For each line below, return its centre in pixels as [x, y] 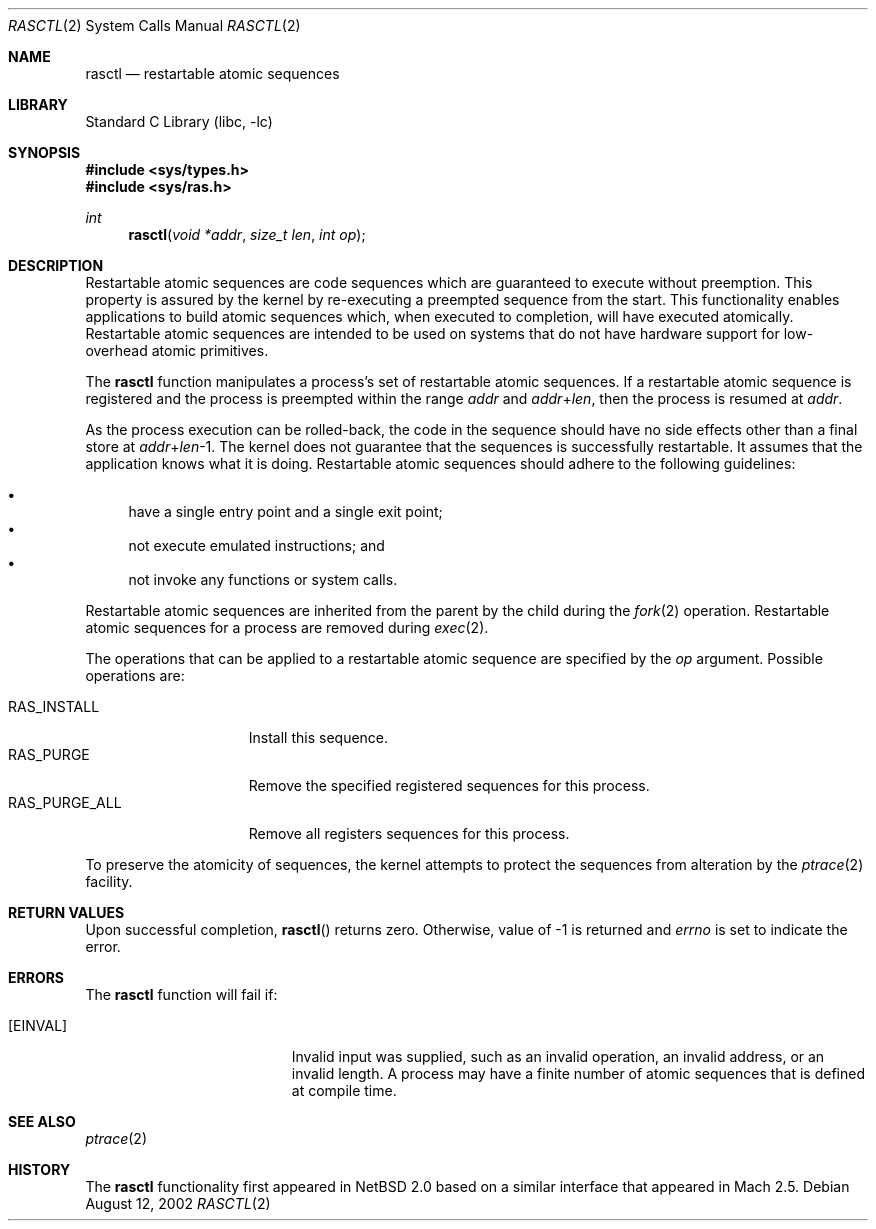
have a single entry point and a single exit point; [285, 511]
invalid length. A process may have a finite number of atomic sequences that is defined [578, 1073]
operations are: [135, 675]
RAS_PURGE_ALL [65, 802]
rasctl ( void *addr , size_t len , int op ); [247, 234]
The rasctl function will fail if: [181, 994]
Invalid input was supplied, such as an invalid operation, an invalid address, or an [558, 1056]
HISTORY [39, 1169]
